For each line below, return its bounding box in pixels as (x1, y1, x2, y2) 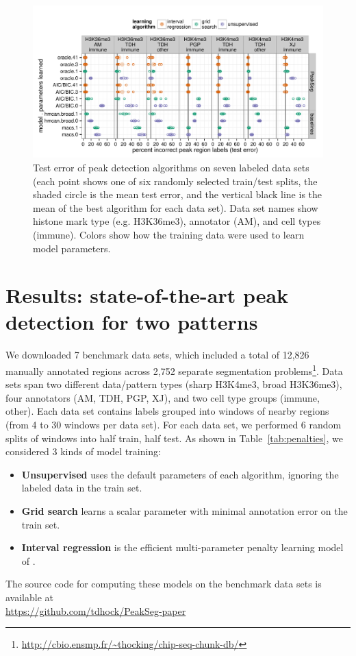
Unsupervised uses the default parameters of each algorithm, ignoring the (21, 467, 339, 481)
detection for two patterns (5, 308, 258, 336)
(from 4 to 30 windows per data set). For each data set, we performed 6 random (5, 417, 342, 432)
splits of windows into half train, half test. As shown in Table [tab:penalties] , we (5, 430, 343, 445)
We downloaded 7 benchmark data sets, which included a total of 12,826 (5, 348, 309, 362)
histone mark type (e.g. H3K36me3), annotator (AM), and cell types (33, 214, 321, 228)
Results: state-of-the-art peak (5, 281, 289, 309)
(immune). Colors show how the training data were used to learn (33, 227, 305, 241)
